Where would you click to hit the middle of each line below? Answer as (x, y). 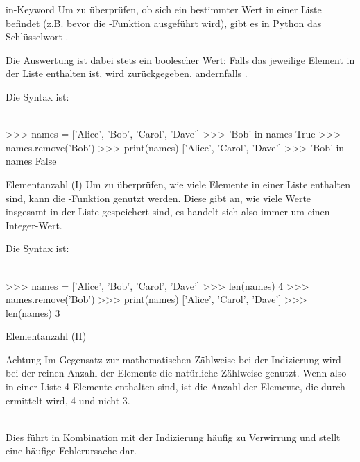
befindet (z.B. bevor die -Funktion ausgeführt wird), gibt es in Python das (164, 23)
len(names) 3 (33, 312)
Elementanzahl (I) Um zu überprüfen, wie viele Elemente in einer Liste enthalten (178, 184)
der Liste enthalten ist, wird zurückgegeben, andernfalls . (127, 73)
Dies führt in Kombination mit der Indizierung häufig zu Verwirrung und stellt (173, 437)
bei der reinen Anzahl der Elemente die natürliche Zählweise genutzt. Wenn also (176, 373)
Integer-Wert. (34, 225)
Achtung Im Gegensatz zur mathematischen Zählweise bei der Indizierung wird (173, 359)
